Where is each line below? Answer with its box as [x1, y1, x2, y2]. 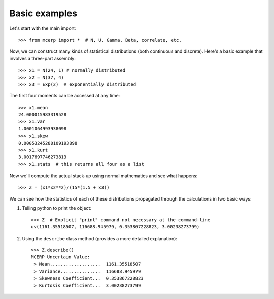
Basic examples [9, 8, 77, 19]
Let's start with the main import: [9, 25, 76, 31]
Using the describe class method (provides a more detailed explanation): [22, 235, 178, 241]
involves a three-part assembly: [9, 55, 76, 61]
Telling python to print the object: [22, 205, 91, 211]
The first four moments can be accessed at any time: [9, 93, 120, 99]
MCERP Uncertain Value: [31, 254, 90, 260]
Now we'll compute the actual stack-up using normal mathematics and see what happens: [9, 173, 198, 179]
